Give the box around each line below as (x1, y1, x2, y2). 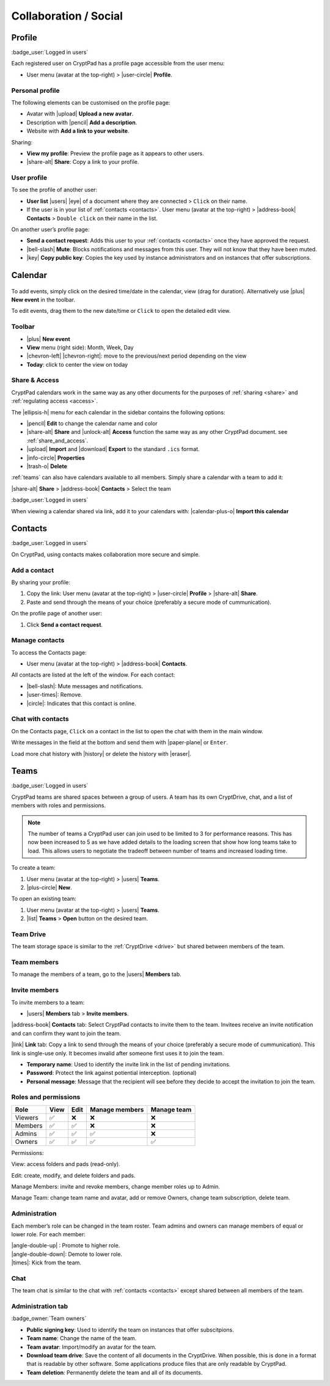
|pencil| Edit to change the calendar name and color (26, 420, 158, 427)
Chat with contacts (11, 715, 70, 724)
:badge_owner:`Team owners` (11, 1314, 87, 1322)
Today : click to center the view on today (26, 361, 128, 368)
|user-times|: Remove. (26, 691, 82, 698)
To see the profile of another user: (11, 186, 98, 194)
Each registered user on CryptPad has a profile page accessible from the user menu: (11, 60, 225, 67)
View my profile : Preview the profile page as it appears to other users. (26, 150, 204, 157)
